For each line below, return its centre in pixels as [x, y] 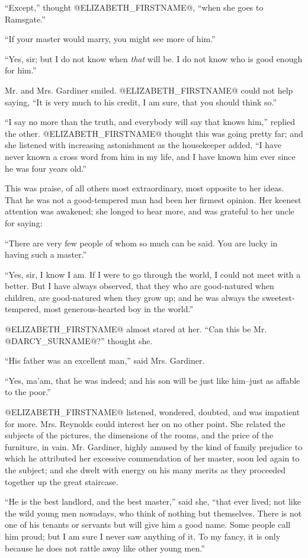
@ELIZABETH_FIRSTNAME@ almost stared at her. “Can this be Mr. [136, 329]
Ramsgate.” [25, 19]
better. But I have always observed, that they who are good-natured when [139, 286]
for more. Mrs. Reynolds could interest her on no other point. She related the [145, 423]
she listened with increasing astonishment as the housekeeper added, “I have [143, 145]
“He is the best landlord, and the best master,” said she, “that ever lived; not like [153, 501]
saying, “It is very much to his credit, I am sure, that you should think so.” [141, 102]
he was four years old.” [46, 168]
